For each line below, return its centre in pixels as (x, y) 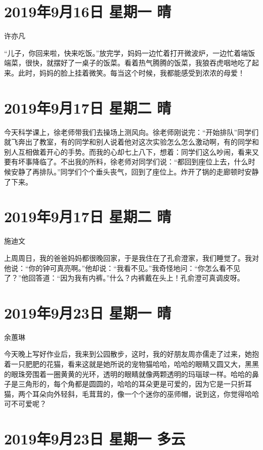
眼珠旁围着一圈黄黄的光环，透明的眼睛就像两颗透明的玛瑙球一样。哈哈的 (131, 374)
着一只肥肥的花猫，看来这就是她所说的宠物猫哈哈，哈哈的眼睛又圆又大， (124, 364)
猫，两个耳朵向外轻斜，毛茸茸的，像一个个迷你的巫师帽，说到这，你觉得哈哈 (131, 393)
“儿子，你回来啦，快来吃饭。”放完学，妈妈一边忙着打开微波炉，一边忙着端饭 (130, 53)
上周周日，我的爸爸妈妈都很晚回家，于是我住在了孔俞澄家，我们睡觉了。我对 (131, 257)
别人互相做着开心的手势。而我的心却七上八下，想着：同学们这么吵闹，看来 (128, 151)
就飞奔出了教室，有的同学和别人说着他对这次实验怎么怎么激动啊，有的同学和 (131, 142)
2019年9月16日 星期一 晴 (88, 11)
